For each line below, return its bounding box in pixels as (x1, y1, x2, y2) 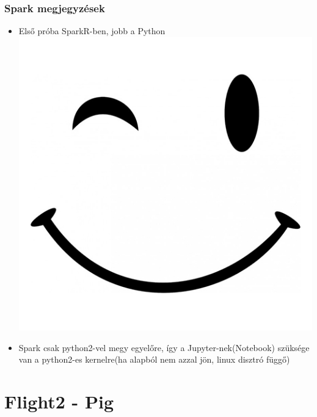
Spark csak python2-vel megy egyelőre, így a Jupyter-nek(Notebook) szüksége (18, 341, 310, 354)
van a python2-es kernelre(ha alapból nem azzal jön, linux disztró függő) (18, 353, 290, 366)
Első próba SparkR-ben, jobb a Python (18, 24, 166, 37)
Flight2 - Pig (4, 388, 114, 413)
